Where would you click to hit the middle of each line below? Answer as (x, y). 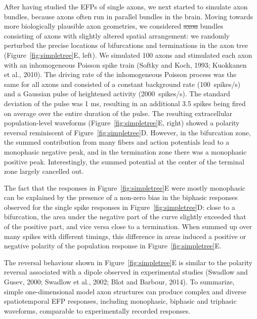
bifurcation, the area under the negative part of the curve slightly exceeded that (125, 217)
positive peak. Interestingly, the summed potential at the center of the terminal (124, 161)
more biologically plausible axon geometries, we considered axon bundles (114, 26)
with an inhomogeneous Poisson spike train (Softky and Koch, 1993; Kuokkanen (125, 64)
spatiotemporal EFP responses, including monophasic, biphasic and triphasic (120, 301)
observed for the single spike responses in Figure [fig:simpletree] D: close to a (120, 207)
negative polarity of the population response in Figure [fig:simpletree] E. (113, 246)
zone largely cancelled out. (44, 171)
